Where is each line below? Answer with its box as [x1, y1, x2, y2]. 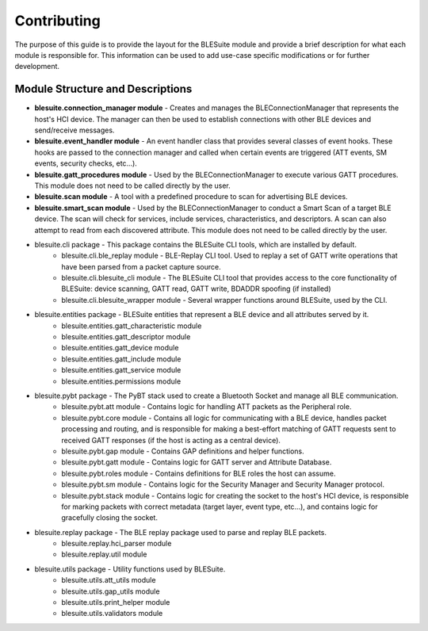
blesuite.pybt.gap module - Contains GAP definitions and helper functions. [61, 446, 304, 456]
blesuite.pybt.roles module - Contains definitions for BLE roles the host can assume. [61, 468, 336, 478]
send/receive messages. [34, 125, 115, 135]
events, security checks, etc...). [34, 159, 138, 168]
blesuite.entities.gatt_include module [61, 354, 182, 364]
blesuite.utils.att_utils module [61, 576, 156, 585]
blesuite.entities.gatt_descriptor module [61, 332, 191, 342]
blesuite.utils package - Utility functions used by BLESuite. [34, 564, 226, 574]
